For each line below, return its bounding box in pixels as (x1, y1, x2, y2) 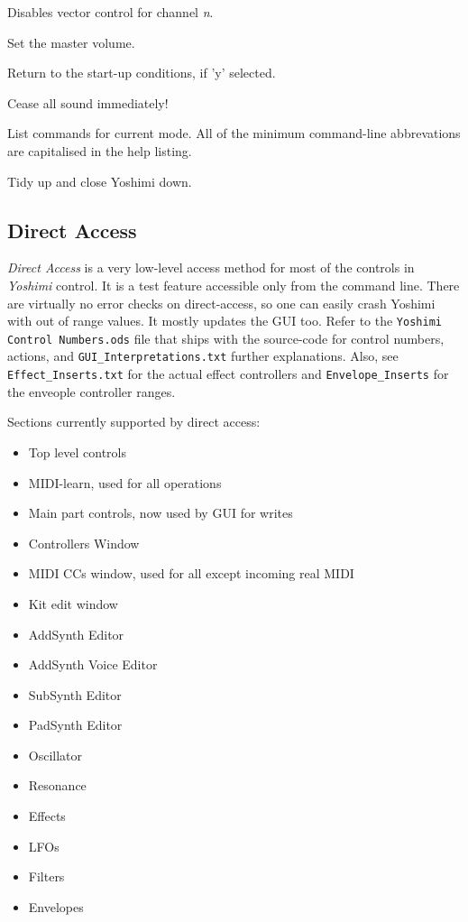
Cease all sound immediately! (7, 93, 169, 112)
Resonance (28, 776, 87, 795)
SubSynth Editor (28, 685, 122, 704)
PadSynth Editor (28, 715, 123, 734)
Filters (28, 867, 65, 886)
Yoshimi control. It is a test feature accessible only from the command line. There (7, 275, 460, 294)
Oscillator (28, 745, 83, 764)
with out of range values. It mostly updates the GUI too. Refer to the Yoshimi (7, 311, 442, 330)
